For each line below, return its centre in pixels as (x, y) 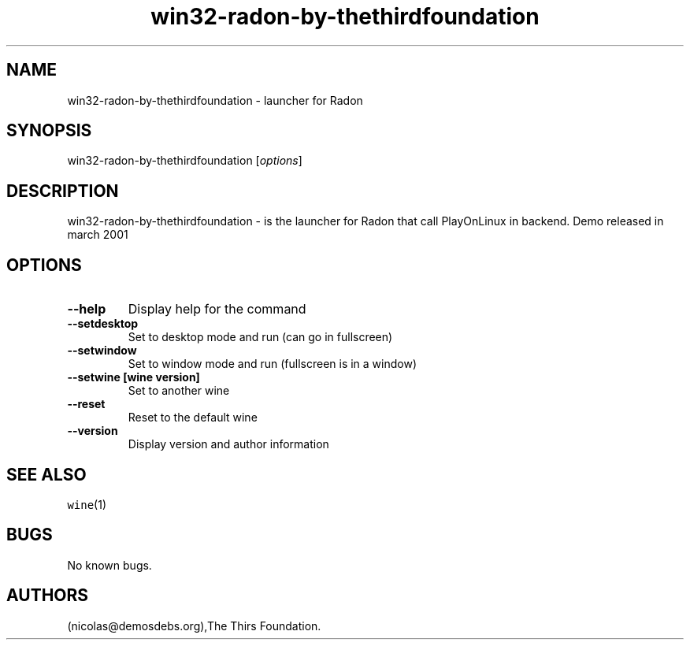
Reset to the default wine (193, 418)
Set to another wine (179, 391)
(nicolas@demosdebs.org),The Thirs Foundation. (194, 626)
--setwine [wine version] (134, 377)
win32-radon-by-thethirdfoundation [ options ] (185, 161)
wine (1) (87, 504)
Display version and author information (228, 444)
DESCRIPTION (63, 191)
